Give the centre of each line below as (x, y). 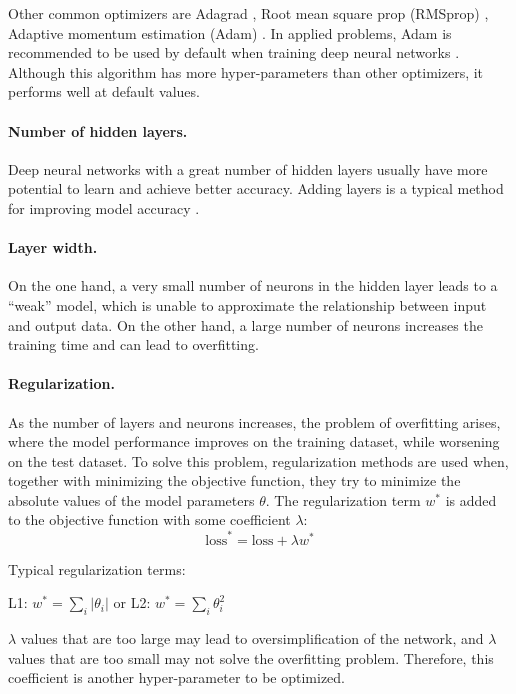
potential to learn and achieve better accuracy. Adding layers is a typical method (256, 188)
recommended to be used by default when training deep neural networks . (234, 52)
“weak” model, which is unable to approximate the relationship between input (247, 304)
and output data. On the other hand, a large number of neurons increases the (245, 324)
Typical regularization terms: (97, 568)
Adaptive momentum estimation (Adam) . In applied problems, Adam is (230, 32)
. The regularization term (343, 499)
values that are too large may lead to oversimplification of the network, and (252, 637)
